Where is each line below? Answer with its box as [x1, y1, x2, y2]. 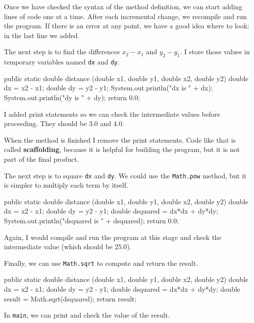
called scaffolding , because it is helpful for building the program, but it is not [4, 144, 240, 154]
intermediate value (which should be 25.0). [4, 241, 132, 252]
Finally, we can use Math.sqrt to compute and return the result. [4, 258, 198, 268]
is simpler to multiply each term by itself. [4, 180, 128, 190]
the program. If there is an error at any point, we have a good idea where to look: [4, 21, 250, 31]
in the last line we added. [4, 30, 80, 40]
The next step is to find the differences [4, 46, 120, 57]
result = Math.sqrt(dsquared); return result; [4, 293, 137, 303]
